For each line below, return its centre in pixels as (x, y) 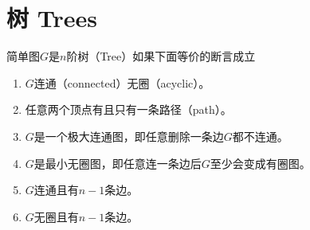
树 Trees (52, 18)
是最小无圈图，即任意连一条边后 (118, 163)
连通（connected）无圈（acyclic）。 (122, 82)
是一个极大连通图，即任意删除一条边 (129, 136)
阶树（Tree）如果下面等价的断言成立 (161, 56)
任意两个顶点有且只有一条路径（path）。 (128, 109)
